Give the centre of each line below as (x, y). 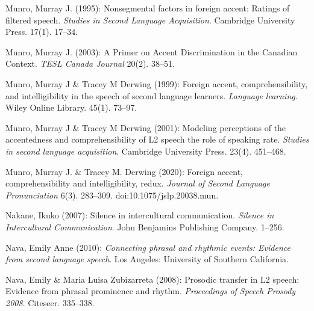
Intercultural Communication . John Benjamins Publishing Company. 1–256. (145, 226)
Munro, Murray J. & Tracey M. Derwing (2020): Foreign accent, (124, 171)
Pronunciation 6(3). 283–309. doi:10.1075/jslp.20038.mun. (112, 195)
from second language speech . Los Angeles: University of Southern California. (147, 259)
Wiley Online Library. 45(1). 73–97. (71, 107)
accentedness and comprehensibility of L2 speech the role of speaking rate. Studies (157, 139)
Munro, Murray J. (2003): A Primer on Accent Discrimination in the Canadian (152, 51)
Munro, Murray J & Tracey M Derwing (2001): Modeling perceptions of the (146, 127)
